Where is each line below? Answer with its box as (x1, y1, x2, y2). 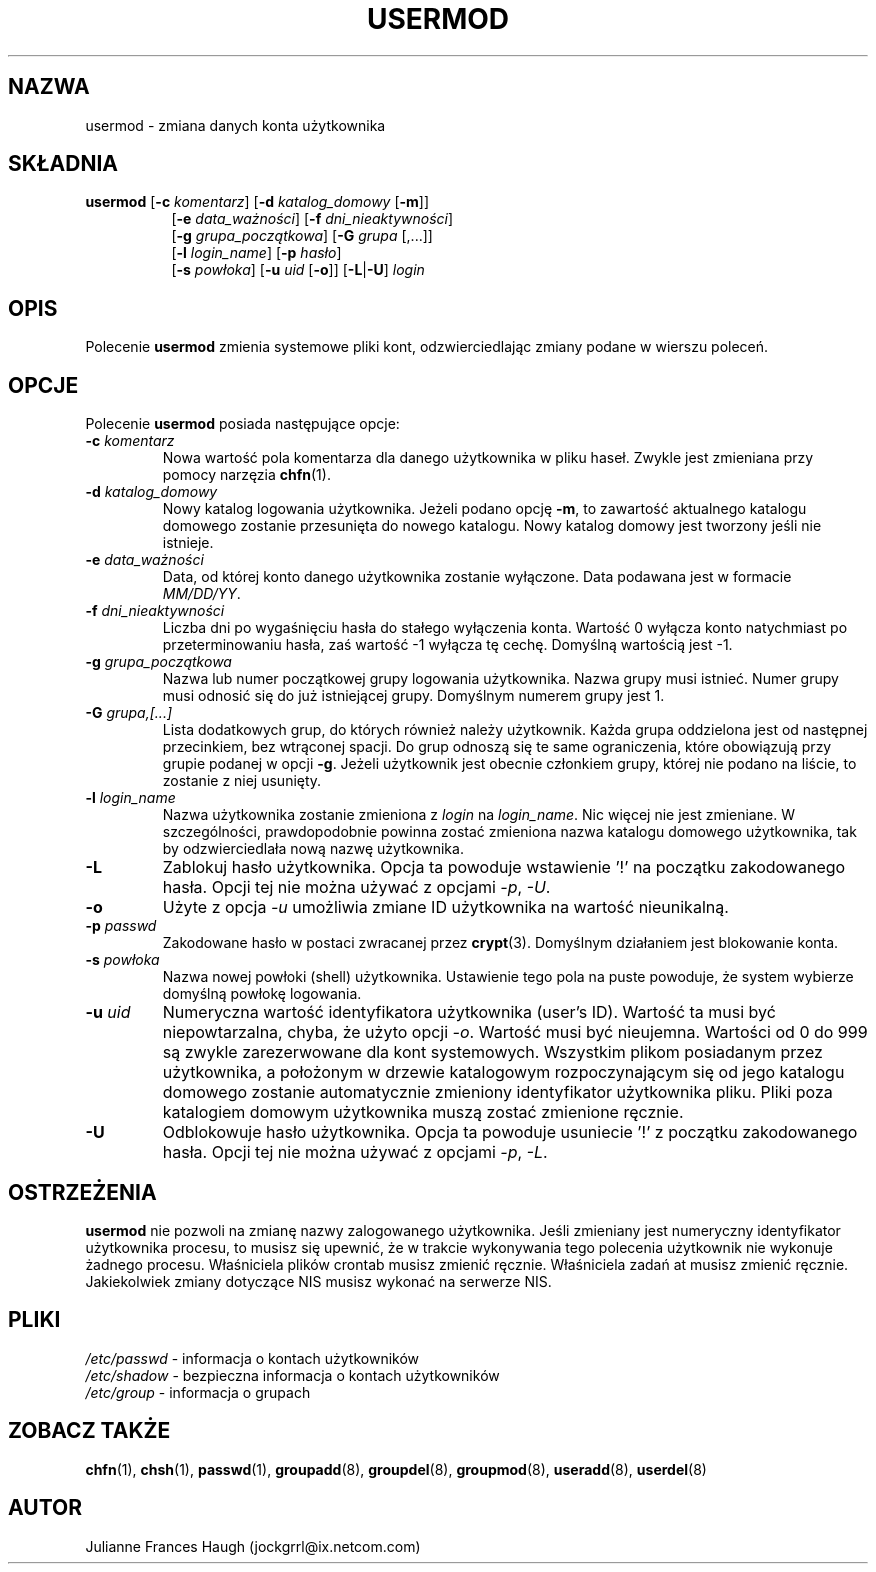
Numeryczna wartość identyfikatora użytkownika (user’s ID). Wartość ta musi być (162, 1002, 776, 1023)
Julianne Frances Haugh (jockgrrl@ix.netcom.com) (85, 1537, 421, 1555)
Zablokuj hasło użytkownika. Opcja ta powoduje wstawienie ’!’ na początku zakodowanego (162, 857, 846, 878)
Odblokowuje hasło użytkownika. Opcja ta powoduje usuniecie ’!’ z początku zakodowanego (162, 1122, 858, 1143)
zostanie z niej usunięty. (162, 772, 322, 790)
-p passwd (85, 917, 157, 935)
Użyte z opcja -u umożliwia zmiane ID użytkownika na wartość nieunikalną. (162, 897, 729, 918)
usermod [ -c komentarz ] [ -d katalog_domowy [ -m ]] (85, 193, 430, 211)
